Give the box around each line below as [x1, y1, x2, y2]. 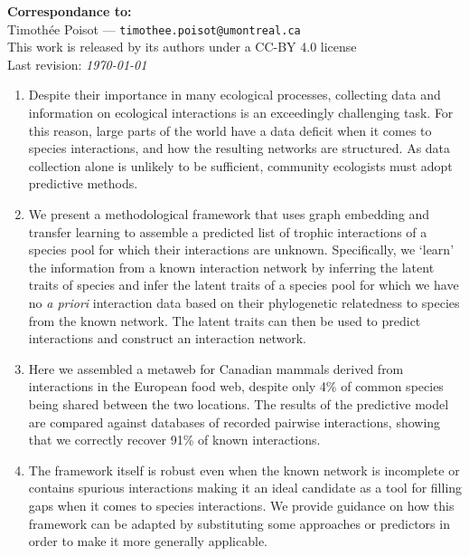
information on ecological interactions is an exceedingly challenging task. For [28, 103, 454, 122]
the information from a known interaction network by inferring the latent [28, 257, 435, 276]
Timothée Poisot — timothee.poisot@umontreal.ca [7, 19, 301, 38]
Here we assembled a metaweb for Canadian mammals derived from [28, 359, 404, 378]
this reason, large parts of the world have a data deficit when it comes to [28, 120, 432, 139]
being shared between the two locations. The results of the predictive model [28, 394, 449, 413]
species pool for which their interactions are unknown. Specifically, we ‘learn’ [28, 240, 455, 259]
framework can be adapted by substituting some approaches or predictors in [28, 513, 450, 532]
